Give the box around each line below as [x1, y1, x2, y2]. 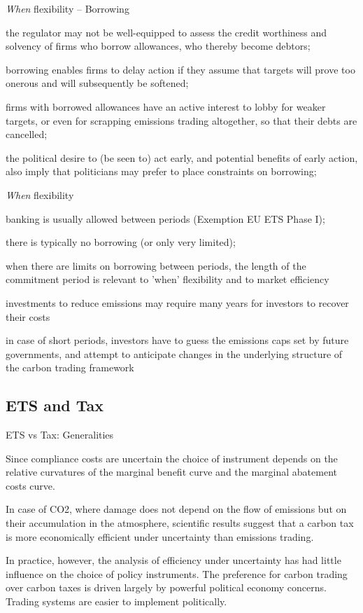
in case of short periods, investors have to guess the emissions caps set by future [6, 333, 349, 347]
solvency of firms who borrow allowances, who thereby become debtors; [6, 39, 311, 53]
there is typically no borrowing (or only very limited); [6, 235, 236, 249]
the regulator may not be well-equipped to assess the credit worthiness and [6, 25, 327, 39]
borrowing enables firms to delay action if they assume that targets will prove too [6, 62, 355, 76]
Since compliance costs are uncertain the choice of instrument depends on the [6, 450, 338, 465]
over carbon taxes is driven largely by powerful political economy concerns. [6, 580, 327, 595]
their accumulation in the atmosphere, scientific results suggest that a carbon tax [6, 516, 354, 530]
